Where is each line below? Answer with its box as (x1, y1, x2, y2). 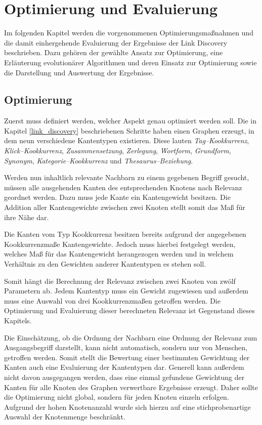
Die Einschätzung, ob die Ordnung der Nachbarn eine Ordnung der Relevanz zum (4, 332, 257, 343)
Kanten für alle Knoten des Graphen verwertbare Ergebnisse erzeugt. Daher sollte (4, 381, 258, 392)
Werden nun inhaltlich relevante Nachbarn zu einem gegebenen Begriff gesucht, (4, 172, 249, 183)
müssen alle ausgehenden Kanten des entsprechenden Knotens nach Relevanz (4, 182, 242, 192)
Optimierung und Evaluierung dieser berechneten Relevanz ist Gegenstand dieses (4, 305, 255, 316)
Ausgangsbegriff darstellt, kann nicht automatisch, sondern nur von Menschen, (4, 342, 247, 353)
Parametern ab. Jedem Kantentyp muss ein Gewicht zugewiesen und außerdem (4, 285, 249, 296)
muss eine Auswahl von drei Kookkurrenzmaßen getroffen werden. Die (4, 295, 221, 306)
